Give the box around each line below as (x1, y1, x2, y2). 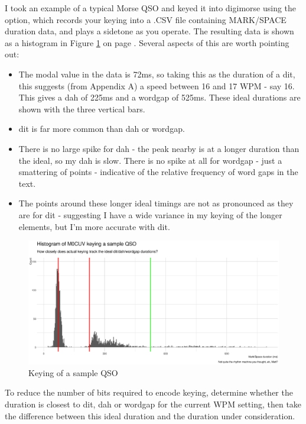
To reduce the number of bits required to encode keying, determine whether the (5, 386, 293, 399)
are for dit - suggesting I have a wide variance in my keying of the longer (18, 208, 282, 221)
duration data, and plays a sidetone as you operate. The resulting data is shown (5, 25, 294, 37)
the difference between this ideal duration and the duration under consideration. (5, 409, 295, 422)
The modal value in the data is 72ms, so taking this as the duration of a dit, (18, 67, 295, 80)
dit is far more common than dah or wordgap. (18, 122, 185, 135)
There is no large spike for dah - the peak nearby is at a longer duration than (18, 142, 300, 154)
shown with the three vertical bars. (18, 102, 145, 115)
